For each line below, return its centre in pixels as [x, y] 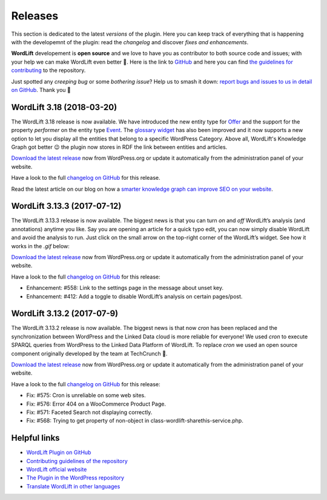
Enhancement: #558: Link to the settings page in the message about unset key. [125, 288]
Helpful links [35, 438]
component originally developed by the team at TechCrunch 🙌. [89, 354]
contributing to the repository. [48, 70]
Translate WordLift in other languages [73, 486]
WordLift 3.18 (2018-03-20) [64, 107]
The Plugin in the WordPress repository [75, 478]
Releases [35, 16]
